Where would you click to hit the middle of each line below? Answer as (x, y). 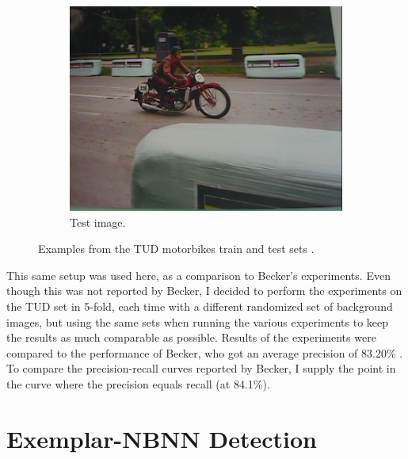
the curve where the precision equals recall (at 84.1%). (138, 383)
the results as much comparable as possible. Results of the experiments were (191, 337)
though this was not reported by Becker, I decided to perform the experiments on (204, 291)
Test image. (98, 222)
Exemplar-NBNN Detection (162, 438)
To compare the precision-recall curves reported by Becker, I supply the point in (201, 368)
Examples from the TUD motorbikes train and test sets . (176, 249)
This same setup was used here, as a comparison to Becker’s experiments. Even (198, 275)
